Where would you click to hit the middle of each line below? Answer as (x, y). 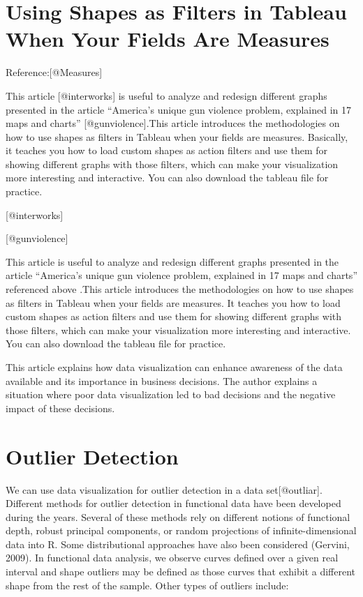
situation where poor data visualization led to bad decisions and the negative (171, 394)
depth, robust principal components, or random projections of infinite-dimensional (181, 530)
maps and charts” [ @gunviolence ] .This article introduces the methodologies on (173, 123)
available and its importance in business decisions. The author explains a (162, 380)
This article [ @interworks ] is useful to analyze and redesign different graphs (166, 95)
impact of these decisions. (60, 408)
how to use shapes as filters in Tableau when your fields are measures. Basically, (177, 136)
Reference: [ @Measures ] (54, 72)
